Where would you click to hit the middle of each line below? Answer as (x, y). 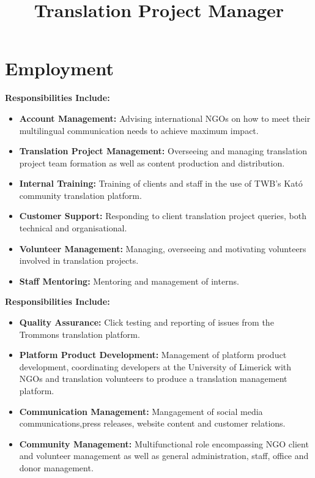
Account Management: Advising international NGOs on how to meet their (165, 118)
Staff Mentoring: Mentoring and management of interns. (129, 281)
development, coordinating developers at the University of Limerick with (155, 366)
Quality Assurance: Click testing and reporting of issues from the (146, 322)
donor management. (56, 467)
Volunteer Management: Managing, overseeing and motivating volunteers (163, 248)
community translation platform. (80, 195)
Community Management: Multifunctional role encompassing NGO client (164, 443)
